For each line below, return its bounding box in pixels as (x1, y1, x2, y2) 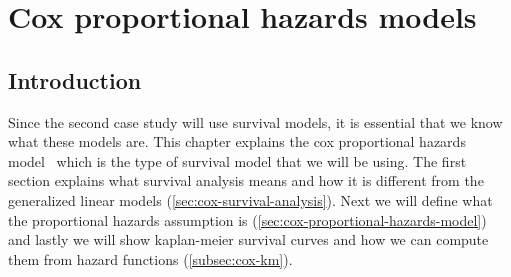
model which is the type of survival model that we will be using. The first (8, 150, 467, 171)
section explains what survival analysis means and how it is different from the (8, 170, 484, 191)
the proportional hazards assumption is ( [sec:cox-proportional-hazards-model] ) (8, 209, 487, 230)
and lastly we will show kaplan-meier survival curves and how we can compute (8, 229, 489, 250)
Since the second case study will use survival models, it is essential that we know (8, 111, 503, 132)
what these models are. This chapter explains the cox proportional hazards (8, 131, 466, 152)
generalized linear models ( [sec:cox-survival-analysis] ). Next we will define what (8, 189, 493, 210)
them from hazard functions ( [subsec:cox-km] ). (8, 248, 293, 269)
